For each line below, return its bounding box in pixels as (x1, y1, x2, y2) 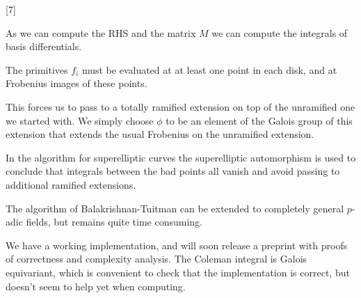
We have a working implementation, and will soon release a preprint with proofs (6, 237, 348, 252)
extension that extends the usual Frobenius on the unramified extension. (6, 127, 314, 141)
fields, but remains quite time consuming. (26, 214, 202, 229)
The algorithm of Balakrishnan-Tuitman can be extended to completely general (6, 201, 344, 215)
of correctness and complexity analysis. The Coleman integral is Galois (6, 251, 307, 266)
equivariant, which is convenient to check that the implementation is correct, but (6, 265, 350, 279)
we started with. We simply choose (6, 113, 154, 127)
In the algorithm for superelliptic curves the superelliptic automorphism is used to (6, 150, 356, 164)
